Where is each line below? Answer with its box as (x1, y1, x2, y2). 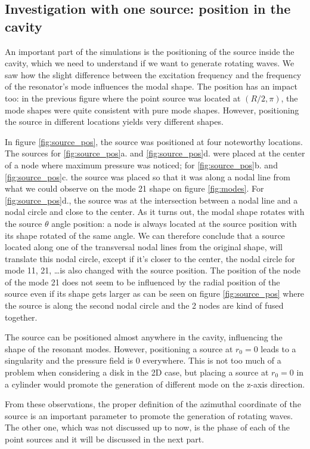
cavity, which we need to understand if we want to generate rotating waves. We (5, 57, 294, 69)
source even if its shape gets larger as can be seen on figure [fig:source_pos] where (5, 287, 305, 300)
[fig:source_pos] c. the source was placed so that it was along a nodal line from (5, 170, 290, 183)
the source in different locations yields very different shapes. (5, 115, 224, 128)
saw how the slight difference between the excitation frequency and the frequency (5, 68, 302, 81)
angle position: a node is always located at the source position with (51, 217, 297, 229)
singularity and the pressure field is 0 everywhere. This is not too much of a (5, 354, 281, 367)
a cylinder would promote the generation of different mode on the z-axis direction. (5, 377, 305, 390)
